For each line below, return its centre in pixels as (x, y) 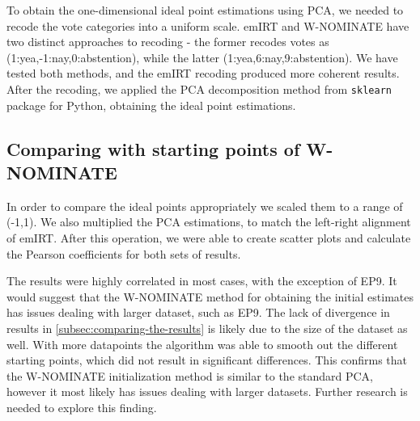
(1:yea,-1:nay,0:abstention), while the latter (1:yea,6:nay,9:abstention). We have (202, 57)
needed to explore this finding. (82, 407)
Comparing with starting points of (153, 148)
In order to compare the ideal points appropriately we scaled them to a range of (205, 206)
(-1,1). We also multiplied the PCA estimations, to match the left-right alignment (209, 222)
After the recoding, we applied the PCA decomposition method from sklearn (199, 88)
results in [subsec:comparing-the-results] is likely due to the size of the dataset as (207, 328)
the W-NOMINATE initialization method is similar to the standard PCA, (190, 375)
